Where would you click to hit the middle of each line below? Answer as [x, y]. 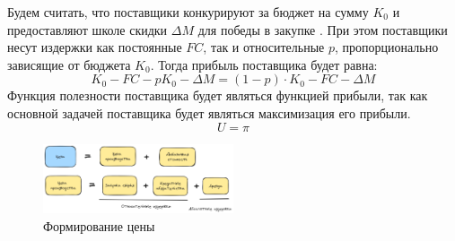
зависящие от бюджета [69, 64]
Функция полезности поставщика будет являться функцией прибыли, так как [218, 95]
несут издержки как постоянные [95, 47]
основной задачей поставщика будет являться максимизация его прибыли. [209, 112]
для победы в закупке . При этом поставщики [323, 29]
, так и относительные [264, 47]
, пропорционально [387, 47]
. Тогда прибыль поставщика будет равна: [264, 64]
